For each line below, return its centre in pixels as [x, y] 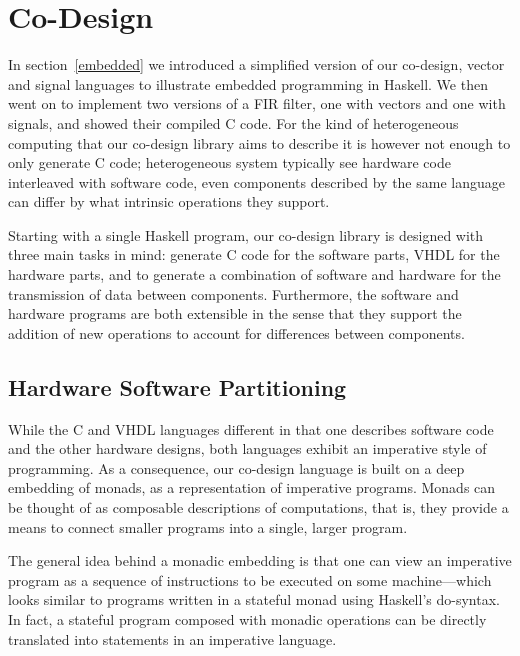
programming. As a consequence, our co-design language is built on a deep [236, 467]
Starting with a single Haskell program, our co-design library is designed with [246, 234]
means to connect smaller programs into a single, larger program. [208, 526]
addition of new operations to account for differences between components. [236, 332]
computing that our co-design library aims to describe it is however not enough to [259, 142]
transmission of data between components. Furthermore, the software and [233, 293]
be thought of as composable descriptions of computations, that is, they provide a [258, 507]
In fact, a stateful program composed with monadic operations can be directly [247, 618]
